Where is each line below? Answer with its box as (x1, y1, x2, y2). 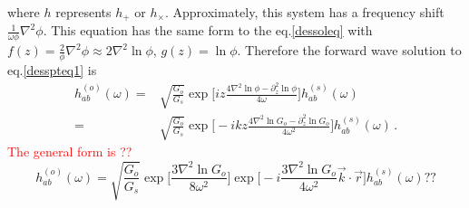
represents (55, 3, 112, 21)
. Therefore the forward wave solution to (237, 41, 462, 60)
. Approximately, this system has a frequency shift (164, 3, 445, 21)
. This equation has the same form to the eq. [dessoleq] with (43, 21, 373, 40)
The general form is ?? (7, 142, 132, 161)
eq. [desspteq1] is (7, 61, 97, 80)
